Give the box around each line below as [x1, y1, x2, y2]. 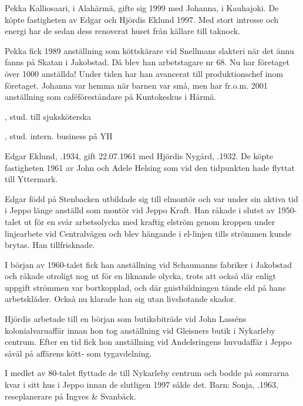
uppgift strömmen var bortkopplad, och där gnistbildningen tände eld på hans [5, 281, 286, 293]
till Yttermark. [5, 173, 58, 185]
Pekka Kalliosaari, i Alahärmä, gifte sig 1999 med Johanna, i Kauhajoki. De [5, 2, 279, 14]
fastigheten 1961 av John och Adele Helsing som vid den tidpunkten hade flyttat [5, 161, 295, 173]
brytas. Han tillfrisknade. [5, 239, 95, 251]
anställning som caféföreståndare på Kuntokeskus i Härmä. [5, 90, 217, 103]
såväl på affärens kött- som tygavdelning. [5, 347, 152, 359]
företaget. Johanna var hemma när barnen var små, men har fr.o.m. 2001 [5, 79, 268, 91]
